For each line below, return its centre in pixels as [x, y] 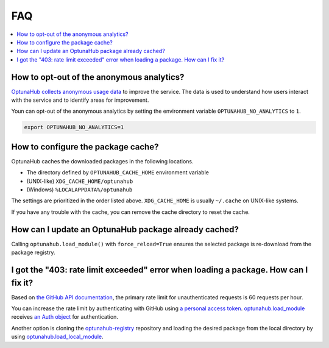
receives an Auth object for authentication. [65, 317]
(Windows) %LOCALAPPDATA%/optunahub [80, 190]
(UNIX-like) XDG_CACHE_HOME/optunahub [80, 181]
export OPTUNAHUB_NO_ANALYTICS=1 [74, 127]
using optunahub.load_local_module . [57, 337]
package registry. [33, 252]
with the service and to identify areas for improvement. [80, 100]
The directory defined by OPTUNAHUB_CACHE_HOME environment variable [118, 172]
